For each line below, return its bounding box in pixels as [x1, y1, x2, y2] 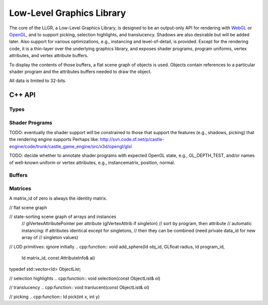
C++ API [9, 91, 36, 99]
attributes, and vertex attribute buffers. [9, 53, 89, 59]
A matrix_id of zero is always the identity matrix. [9, 195, 108, 201]
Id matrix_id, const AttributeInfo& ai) [21, 255, 95, 261]
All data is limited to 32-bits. [9, 77, 67, 84]
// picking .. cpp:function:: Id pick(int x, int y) [9, 294, 100, 300]
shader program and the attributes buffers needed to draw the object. [9, 69, 152, 75]
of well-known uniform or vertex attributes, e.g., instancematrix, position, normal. [9, 159, 175, 165]
